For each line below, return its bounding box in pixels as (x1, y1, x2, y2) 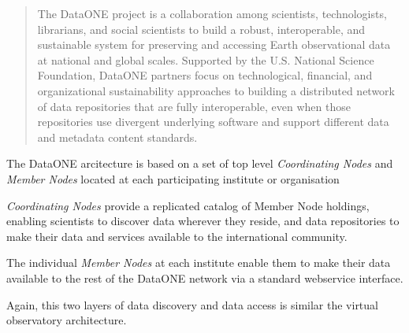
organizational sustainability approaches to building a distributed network (37, 82, 396, 98)
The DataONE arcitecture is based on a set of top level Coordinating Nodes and (6, 155, 393, 172)
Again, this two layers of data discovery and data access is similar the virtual (6, 296, 378, 313)
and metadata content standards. (37, 128, 198, 145)
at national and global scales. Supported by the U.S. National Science (37, 51, 374, 68)
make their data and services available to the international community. (6, 228, 348, 244)
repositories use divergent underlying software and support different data (37, 113, 389, 130)
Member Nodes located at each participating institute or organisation (6, 170, 340, 187)
